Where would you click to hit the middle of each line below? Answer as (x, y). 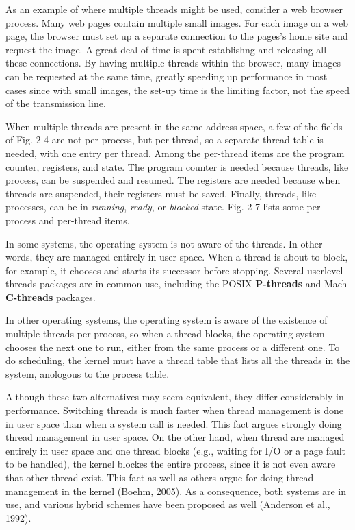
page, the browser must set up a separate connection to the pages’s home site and (177, 36)
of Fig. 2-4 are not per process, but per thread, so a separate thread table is (165, 140)
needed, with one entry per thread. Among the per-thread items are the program (175, 153)
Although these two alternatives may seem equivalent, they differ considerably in (175, 397)
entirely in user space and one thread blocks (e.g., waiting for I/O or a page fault (176, 450)
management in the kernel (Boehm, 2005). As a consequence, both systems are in (176, 491)
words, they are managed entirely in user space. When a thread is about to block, (177, 257)
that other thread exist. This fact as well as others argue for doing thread (160, 477)
